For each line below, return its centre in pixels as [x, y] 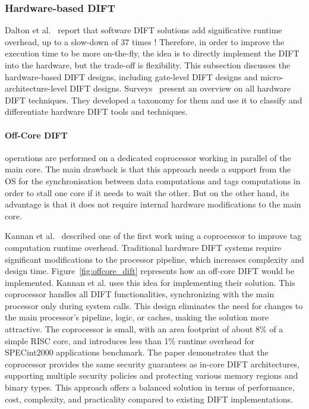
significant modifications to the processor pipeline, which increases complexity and [154, 259]
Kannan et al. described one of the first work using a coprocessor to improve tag [153, 236]
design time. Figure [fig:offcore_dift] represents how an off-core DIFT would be [150, 271]
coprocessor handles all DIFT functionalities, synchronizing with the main [140, 294]
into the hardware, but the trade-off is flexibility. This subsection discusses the [148, 65]
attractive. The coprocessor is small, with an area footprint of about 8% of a [144, 329]
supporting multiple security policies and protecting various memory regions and [152, 375]
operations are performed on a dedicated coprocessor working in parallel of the [148, 157]
